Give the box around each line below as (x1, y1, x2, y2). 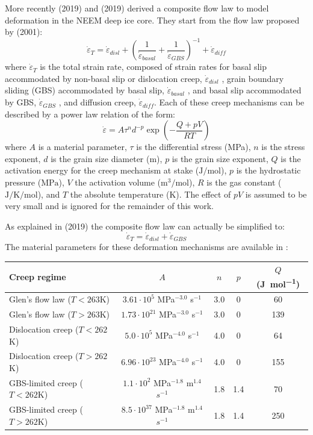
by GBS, (5, 96, 37, 108)
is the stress (261, 140, 305, 153)
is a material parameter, (38, 140, 127, 153)
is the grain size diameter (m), (51, 152, 163, 164)
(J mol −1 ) (256, 275, 300, 290)
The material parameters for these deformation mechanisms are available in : (5, 240, 288, 253)
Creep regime (9, 270, 66, 283)
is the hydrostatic (236, 164, 301, 177)
